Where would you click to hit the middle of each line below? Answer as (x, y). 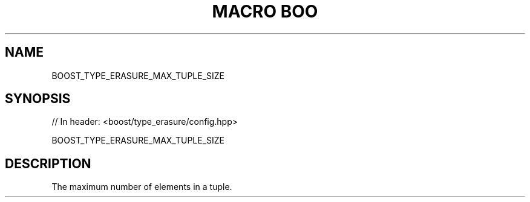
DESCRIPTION (48, 163)
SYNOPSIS (38, 99)
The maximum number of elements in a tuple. (142, 187)
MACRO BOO (265, 11)
